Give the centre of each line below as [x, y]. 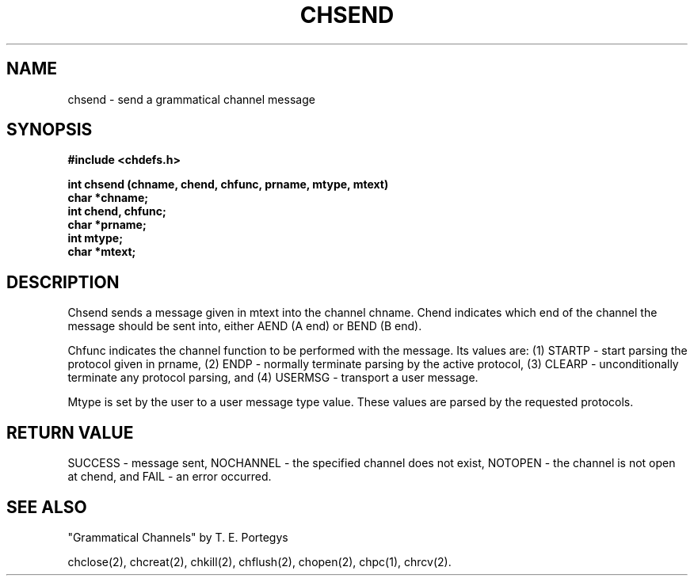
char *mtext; [102, 252]
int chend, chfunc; [117, 211]
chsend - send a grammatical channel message [191, 99]
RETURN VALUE [70, 432]
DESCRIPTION [63, 282]
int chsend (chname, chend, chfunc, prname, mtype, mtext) [228, 184]
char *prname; [107, 225]
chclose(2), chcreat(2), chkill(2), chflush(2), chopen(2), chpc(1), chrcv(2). [259, 561]
